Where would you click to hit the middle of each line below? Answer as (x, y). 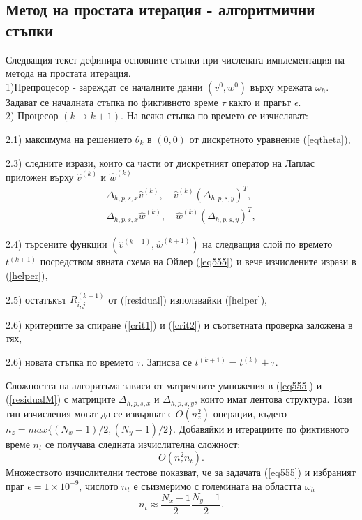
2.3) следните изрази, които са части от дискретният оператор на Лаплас (160, 162)
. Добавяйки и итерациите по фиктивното (261, 428)
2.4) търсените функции (56, 244)
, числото (99, 485)
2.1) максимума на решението (69, 139)
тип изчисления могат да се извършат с (89, 413)
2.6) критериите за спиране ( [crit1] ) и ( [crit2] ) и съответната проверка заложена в (179, 324)
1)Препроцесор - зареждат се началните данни (104, 86)
